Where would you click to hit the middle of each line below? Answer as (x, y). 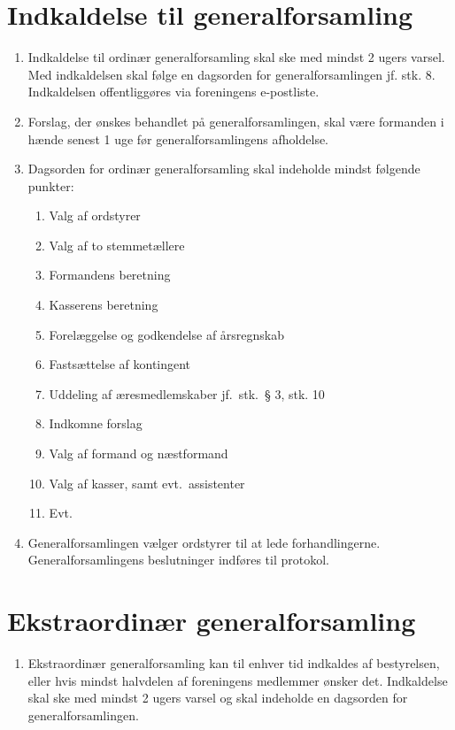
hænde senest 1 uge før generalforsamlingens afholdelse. (178, 138)
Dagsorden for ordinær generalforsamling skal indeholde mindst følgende (224, 169)
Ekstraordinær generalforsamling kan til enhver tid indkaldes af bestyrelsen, (234, 663)
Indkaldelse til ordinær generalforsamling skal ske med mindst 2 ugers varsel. (236, 57)
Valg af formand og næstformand (139, 453)
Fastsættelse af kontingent (120, 364)
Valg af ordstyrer (95, 215)
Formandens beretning (110, 275)
